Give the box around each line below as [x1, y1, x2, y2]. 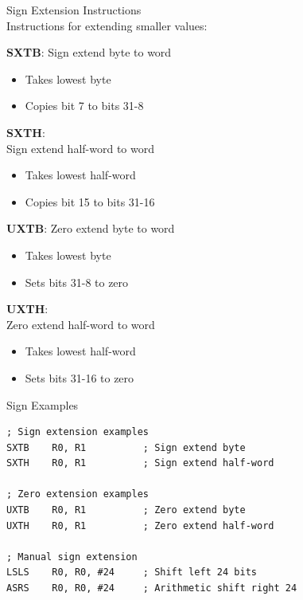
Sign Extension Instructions [6, 2, 142, 18]
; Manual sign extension [6, 551, 138, 563]
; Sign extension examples [6, 426, 149, 438]
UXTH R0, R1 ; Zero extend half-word [6, 520, 274, 531]
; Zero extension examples [6, 488, 149, 500]
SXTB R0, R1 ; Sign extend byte [6, 441, 246, 453]
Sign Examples [6, 396, 79, 413]
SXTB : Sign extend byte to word [6, 44, 172, 61]
